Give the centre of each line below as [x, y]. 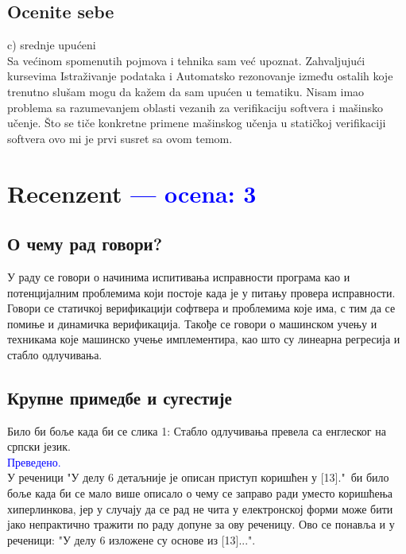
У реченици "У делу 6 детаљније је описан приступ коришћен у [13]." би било [198, 477]
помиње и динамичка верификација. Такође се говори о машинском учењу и [192, 323]
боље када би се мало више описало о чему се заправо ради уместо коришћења [200, 493]
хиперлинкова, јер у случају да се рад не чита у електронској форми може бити [200, 508]
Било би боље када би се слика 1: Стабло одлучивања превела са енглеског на [197, 430]
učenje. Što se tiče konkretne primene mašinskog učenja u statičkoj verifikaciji [197, 123]
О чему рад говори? [85, 244]
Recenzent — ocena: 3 [132, 193]
